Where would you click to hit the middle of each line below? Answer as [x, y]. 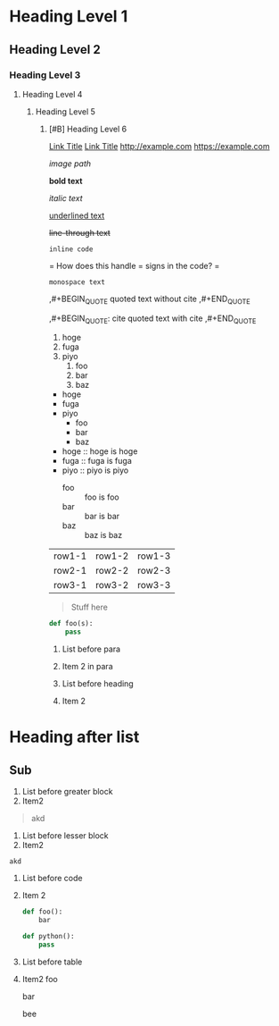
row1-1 [70, 556]
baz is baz [103, 535]
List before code [52, 879]
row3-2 [112, 585]
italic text [66, 198]
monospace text [77, 282]
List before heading [98, 684]
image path [70, 164]
